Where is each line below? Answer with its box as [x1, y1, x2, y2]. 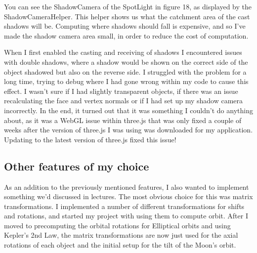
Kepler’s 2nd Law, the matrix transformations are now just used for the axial [4, 230, 238, 240]
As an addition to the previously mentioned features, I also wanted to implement [4, 181, 249, 192]
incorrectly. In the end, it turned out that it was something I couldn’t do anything [4, 105, 253, 115]
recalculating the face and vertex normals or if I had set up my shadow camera [4, 95, 243, 106]
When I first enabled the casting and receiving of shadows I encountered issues [4, 47, 242, 57]
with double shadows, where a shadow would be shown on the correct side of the [4, 56, 248, 67]
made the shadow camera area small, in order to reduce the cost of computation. [4, 30, 249, 41]
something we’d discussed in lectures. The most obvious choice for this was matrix [4, 191, 253, 202]
